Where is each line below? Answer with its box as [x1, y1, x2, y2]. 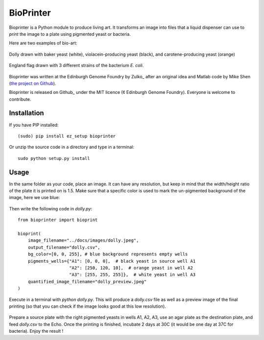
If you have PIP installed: [9, 122, 59, 128]
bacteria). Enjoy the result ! [9, 328, 64, 334]
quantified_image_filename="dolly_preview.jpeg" [27, 279, 147, 284]
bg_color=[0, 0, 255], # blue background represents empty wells [27, 251, 188, 257]
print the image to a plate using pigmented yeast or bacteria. [9, 31, 131, 37]
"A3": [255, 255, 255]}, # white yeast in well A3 [69, 272, 196, 277]
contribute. [9, 96, 31, 102]
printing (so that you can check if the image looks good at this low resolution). [9, 303, 166, 309]
